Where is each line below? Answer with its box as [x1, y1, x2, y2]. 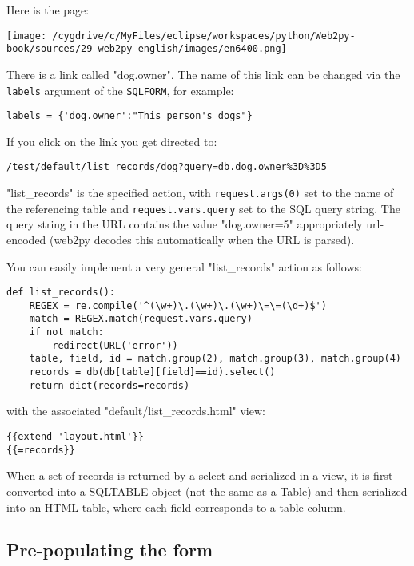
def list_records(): [6, 287, 116, 299]
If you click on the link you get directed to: [6, 133, 217, 149]
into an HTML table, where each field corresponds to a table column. [6, 498, 346, 515]
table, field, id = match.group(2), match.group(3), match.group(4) [29, 353, 401, 365]
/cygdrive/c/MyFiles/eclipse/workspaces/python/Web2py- [52, 30, 356, 42]
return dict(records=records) [29, 379, 190, 391]
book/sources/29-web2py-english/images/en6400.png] [6, 43, 287, 55]
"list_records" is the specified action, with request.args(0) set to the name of [6, 184, 394, 201]
